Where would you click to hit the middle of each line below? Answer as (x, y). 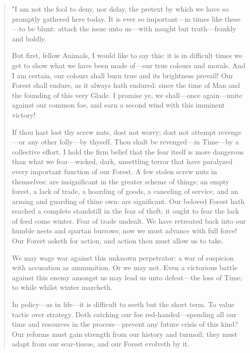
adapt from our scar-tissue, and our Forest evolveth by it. (101, 344)
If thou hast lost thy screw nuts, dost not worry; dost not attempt (114, 132)
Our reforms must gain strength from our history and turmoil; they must (124, 334)
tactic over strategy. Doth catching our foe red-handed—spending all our (124, 314)
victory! (24, 114)
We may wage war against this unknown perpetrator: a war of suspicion (123, 257)
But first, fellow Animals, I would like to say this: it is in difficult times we (127, 55)
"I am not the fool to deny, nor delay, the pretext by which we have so (120, 9)
